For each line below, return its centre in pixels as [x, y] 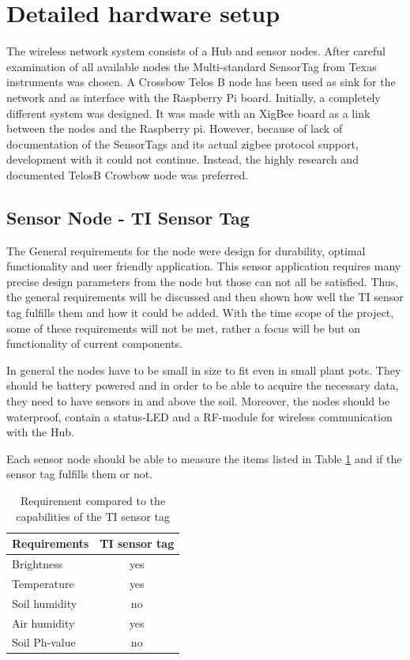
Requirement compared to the [93, 500]
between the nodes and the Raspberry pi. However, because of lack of [175, 128]
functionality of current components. [95, 343]
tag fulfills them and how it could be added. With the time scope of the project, [200, 313]
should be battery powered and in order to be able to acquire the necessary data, [203, 385]
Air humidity [43, 622]
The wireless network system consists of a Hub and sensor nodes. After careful [196, 51]
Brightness [38, 564]
